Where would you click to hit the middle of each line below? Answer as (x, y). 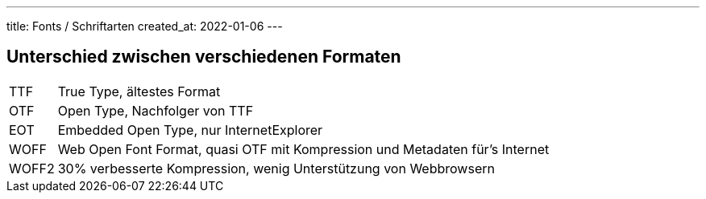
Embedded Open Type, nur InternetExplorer (190, 130)
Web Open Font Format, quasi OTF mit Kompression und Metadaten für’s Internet (303, 149)
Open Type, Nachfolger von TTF (156, 110)
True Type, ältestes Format (139, 91)
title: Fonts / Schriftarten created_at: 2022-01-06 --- (145, 26)
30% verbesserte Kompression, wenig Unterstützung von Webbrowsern (276, 168)
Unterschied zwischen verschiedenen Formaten (204, 57)
